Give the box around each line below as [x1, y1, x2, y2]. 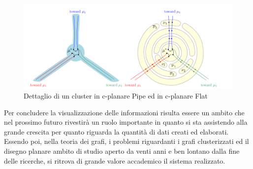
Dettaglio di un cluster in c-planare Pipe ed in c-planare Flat [24, 91, 208, 101]
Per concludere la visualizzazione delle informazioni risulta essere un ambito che [4, 107, 245, 117]
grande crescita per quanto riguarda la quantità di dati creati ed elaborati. [4, 126, 229, 136]
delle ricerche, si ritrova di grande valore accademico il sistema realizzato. [4, 155, 225, 166]
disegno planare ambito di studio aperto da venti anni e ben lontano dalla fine [4, 146, 240, 156]
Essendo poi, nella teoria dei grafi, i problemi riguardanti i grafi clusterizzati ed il [4, 136, 249, 146]
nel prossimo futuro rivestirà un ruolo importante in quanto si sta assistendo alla [4, 117, 248, 127]
